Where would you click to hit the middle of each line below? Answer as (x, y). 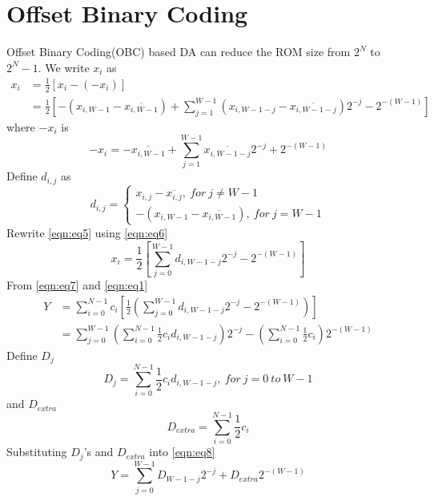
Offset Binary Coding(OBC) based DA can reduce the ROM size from (179, 52)
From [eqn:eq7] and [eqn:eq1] (77, 285)
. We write (64, 67)
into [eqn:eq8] (182, 452)
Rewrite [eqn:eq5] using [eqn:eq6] (87, 232)
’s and (98, 452)
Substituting (37, 452)
